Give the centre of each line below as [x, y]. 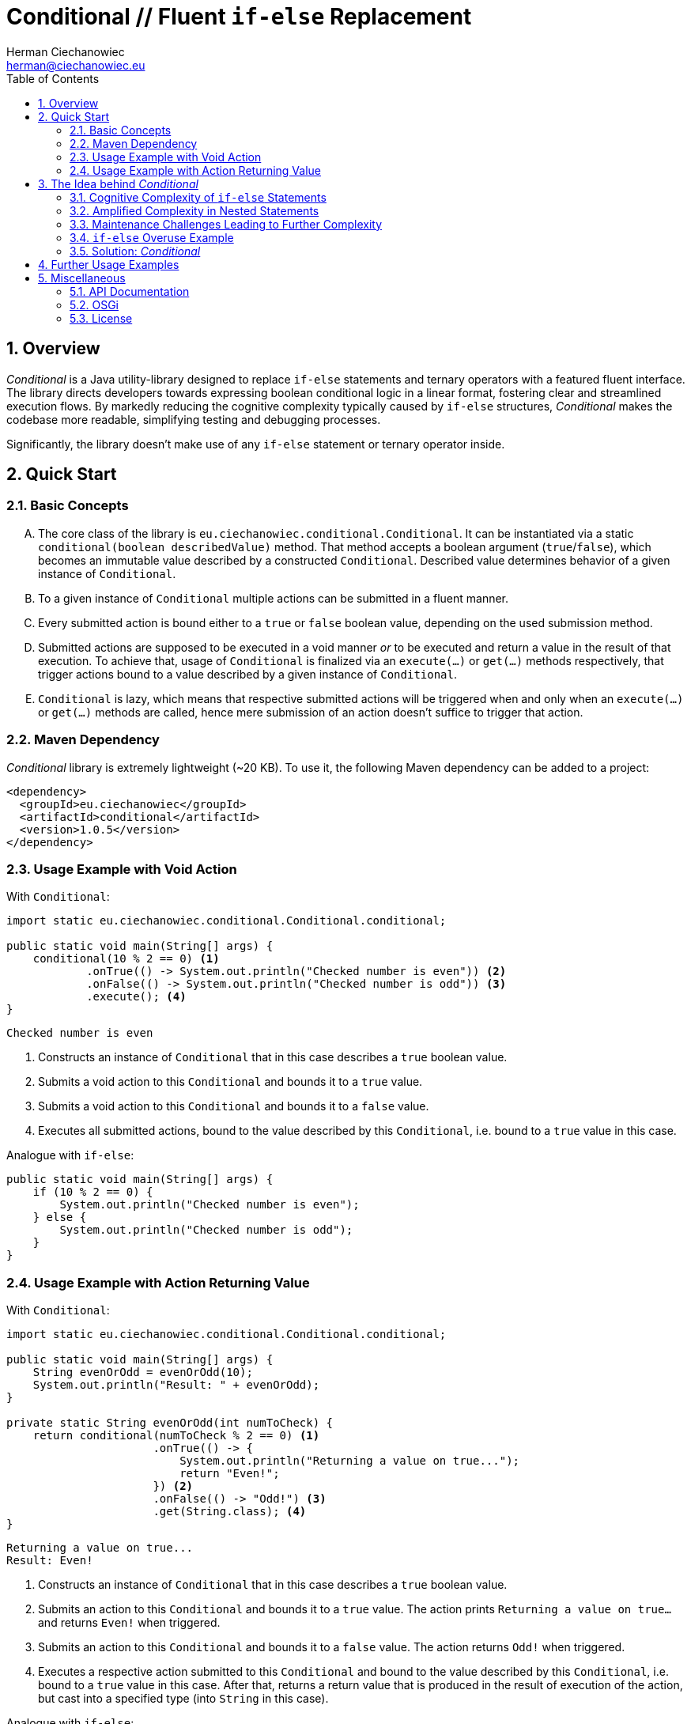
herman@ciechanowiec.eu [76, 65]
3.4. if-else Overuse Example [152, 237]
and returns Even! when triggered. [129, 1623]
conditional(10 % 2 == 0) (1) [126, 959]
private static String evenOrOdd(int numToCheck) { [170, 1423]
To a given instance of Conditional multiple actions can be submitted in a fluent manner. [274, 598]
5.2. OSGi [94, 304]
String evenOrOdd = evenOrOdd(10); [143, 1372]
